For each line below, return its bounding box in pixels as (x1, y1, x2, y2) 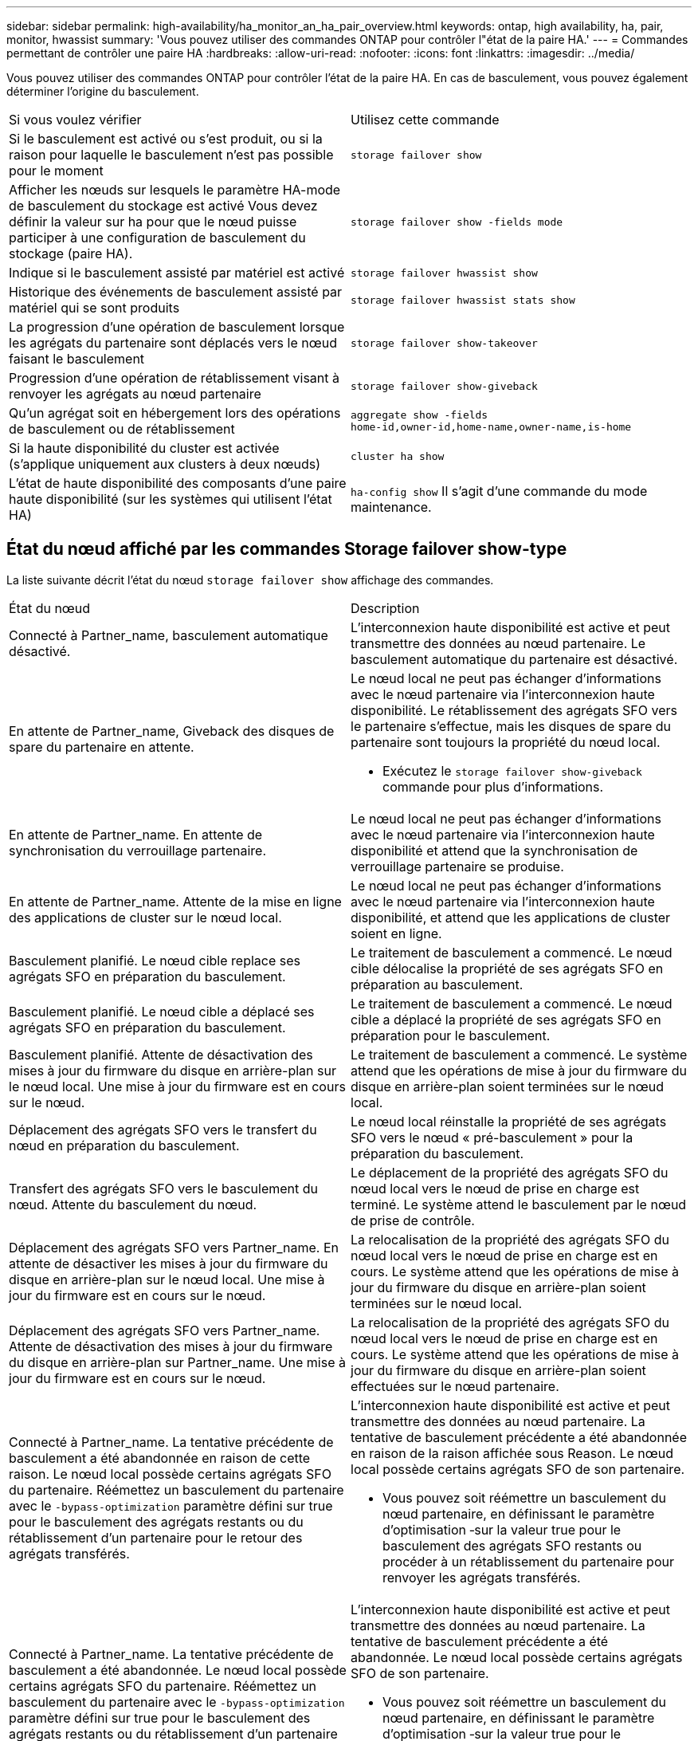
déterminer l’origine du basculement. (6, 84, 199, 98)
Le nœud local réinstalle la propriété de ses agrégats (351, 1113, 667, 1130)
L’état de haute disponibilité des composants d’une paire (9, 475, 347, 491)
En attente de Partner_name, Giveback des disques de (9, 722, 335, 739)
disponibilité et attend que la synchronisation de (351, 842, 638, 859)
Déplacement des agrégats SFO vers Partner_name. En (9, 1239, 339, 1256)
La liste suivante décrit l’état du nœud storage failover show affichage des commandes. (6, 572, 494, 587)
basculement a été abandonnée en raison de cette (9, 1449, 311, 1466)
